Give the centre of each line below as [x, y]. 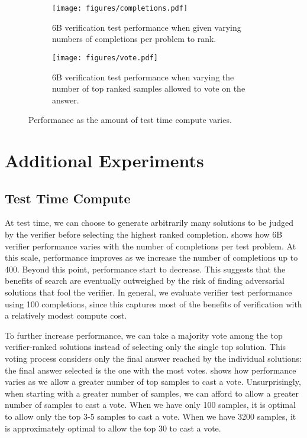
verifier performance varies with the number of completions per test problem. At [151, 246]
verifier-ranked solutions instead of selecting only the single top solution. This [146, 347]
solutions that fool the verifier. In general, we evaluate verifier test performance [148, 292]
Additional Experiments [104, 160]
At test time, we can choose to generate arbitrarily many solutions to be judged [149, 223]
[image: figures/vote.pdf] [105, 58]
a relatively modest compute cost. [66, 315]
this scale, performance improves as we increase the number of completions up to [151, 257]
